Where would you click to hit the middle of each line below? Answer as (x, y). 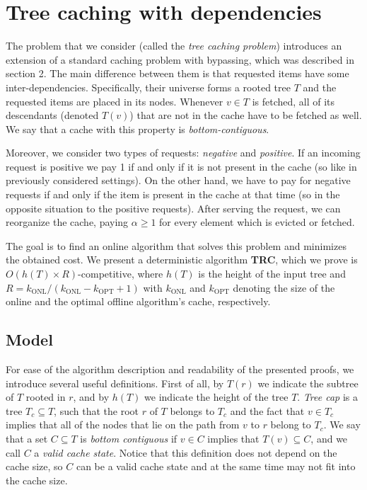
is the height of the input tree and (272, 274)
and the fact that (267, 410)
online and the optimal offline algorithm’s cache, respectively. (138, 301)
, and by (91, 397)
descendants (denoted (52, 115)
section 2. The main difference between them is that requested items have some (177, 73)
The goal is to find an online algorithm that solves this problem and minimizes (176, 245)
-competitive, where (121, 274)
